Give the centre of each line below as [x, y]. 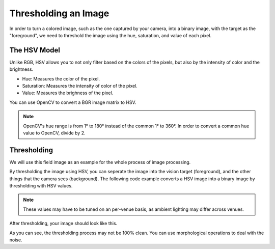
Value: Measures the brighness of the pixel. [68, 93]
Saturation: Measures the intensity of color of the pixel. [80, 86]
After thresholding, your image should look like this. [63, 224]
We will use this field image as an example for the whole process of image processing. [100, 162]
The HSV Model [35, 50]
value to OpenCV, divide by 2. [54, 133]
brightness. [21, 69]
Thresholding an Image [59, 13]
